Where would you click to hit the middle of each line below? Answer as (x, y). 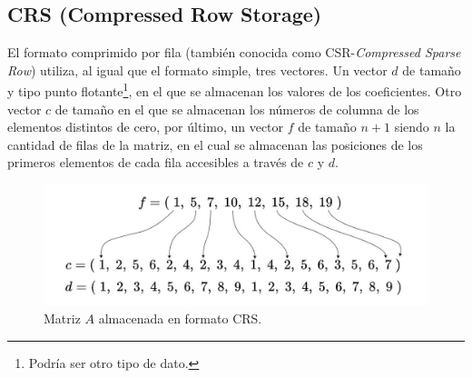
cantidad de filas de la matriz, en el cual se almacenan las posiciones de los (215, 144)
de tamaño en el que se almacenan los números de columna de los (237, 109)
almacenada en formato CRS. (180, 318)
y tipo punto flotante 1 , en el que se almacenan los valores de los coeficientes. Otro (235, 90)
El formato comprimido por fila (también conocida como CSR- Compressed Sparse (234, 52)
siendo (412, 127)
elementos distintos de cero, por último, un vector (146, 127)
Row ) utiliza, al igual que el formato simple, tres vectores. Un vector (197, 70)
